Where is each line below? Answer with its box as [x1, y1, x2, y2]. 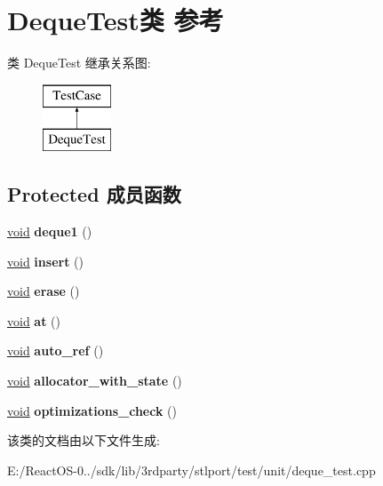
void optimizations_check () [7, 401, 177, 419]
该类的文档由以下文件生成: [7, 431, 160, 450]
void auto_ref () [7, 341, 104, 360]
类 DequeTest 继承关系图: [7, 53, 151, 72]
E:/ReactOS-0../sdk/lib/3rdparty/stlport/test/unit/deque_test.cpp [7, 460, 376, 479]
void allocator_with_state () [7, 371, 182, 390]
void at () [7, 311, 61, 330]
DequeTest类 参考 [7, 2, 224, 38]
